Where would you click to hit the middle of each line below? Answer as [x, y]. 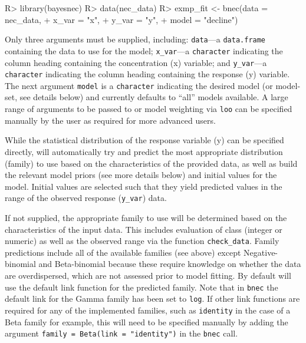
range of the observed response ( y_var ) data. [86, 198]
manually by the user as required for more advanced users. [110, 120]
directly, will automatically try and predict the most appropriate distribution [144, 151]
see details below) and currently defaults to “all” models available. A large [154, 97]
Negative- [261, 252]
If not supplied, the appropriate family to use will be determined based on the [146, 217]
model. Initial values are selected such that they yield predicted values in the [144, 186]
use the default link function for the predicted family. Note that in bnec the [142, 287]
